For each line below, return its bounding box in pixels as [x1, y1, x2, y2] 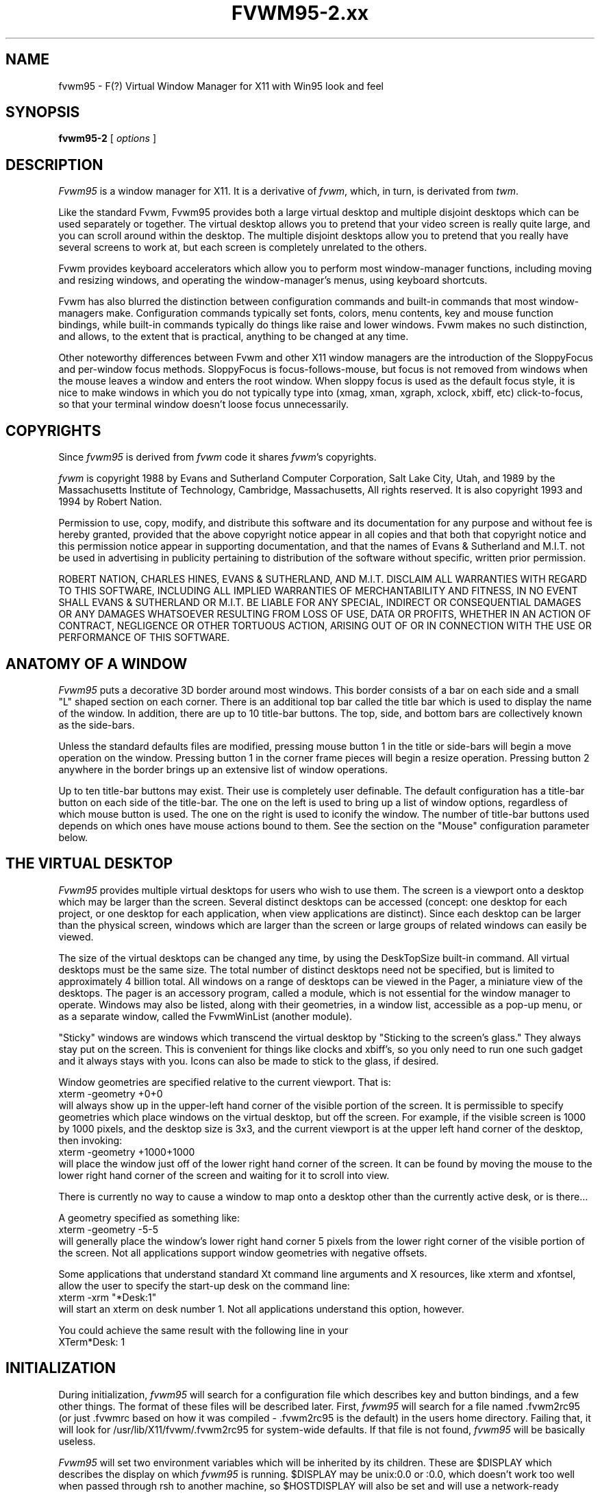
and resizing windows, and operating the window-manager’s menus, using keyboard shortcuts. [58, 274, 488, 287]
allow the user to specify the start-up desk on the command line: [58, 1279, 350, 1291]
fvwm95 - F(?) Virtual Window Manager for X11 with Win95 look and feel [58, 80, 384, 92]
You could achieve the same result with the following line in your [58, 1324, 349, 1336]
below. [58, 831, 88, 843]
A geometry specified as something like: [58, 1211, 240, 1224]
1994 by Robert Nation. [58, 496, 162, 508]
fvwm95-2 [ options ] [58, 132, 156, 145]
